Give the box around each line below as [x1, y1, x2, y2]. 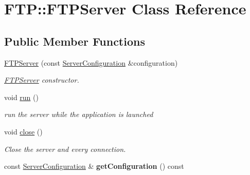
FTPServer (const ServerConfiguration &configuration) [4, 57, 178, 68]
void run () [4, 91, 39, 102]
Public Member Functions [4, 33, 145, 49]
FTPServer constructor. [4, 74, 79, 85]
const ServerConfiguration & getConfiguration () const [4, 161, 184, 171]
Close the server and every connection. [4, 143, 126, 154]
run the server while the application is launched [4, 109, 153, 120]
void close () [4, 126, 43, 137]
